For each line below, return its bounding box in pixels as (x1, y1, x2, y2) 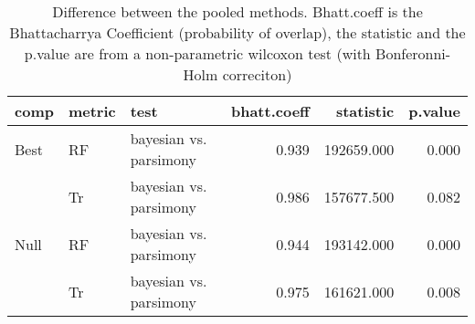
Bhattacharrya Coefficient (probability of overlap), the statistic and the (9, 22, 466, 43)
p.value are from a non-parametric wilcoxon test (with (24, 43, 371, 64)
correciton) (222, 64, 292, 85)
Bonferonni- (375, 43, 451, 64)
